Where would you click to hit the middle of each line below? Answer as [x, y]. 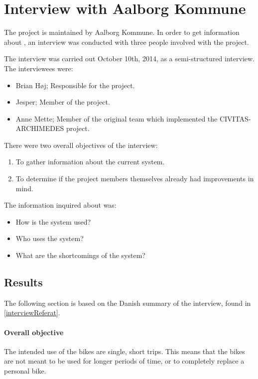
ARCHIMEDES [40, 128]
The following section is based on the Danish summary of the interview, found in [128, 303]
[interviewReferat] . [32, 313]
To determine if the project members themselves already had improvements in [135, 179]
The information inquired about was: [60, 205]
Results [23, 282]
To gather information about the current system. [90, 162]
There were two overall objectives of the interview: [81, 145]
